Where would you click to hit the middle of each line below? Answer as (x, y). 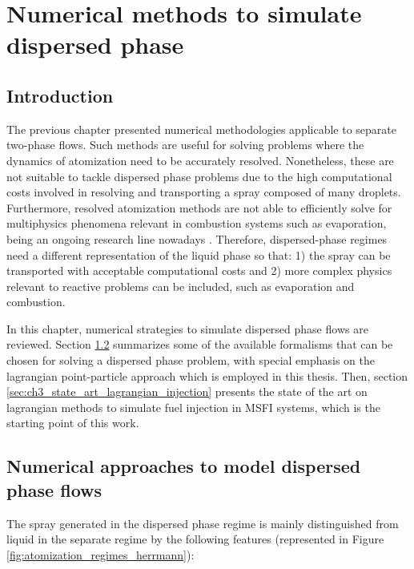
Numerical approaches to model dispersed (184, 466)
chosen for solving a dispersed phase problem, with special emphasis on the (191, 360)
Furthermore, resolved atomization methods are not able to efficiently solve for (199, 207)
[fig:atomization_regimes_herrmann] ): (100, 554)
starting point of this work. (73, 423)
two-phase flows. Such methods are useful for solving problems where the (185, 145)
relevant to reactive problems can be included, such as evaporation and (181, 286)
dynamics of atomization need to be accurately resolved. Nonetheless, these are (200, 160)
